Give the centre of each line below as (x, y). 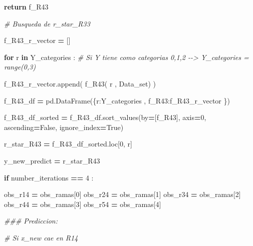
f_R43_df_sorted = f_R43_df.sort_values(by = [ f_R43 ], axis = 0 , (105, 117)
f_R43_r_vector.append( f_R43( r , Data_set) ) (80, 83)
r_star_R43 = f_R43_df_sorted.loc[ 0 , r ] (68, 144)
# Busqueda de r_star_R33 (47, 23)
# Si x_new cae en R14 (41, 237)
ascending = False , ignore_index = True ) (64, 127)
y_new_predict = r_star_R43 (52, 160)
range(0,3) (20, 67)
